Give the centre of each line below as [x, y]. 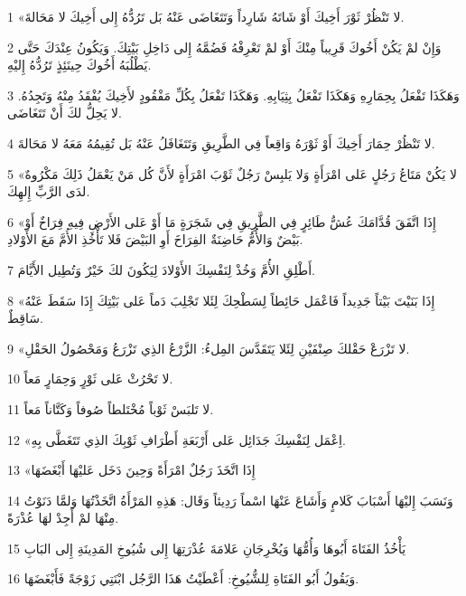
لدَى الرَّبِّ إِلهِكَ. [49, 191]
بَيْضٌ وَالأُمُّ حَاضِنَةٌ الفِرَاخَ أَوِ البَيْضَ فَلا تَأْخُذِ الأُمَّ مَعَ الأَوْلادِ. [155, 239]
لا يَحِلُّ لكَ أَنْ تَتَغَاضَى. [65, 113]
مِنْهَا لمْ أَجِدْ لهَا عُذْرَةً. [63, 518]
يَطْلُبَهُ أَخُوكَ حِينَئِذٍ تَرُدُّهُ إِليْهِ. [79, 65]
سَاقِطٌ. [25, 318]
